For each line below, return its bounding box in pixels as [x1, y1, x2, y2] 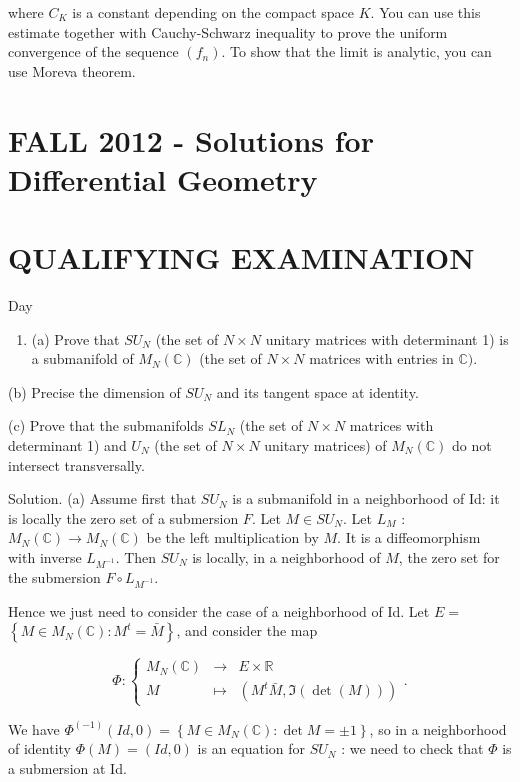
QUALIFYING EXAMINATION [8, 237, 475, 278]
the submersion [8, 566, 101, 587]
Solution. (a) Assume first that [8, 488, 197, 509]
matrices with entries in [309, 348, 454, 369]
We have [8, 718, 60, 739]
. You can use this [370, 2, 481, 22]
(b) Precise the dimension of [8, 381, 181, 402]
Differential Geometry [8, 158, 318, 199]
